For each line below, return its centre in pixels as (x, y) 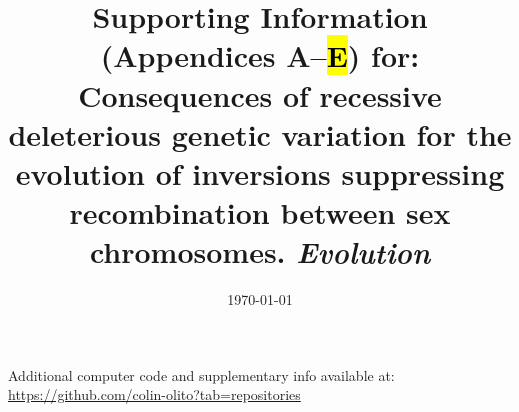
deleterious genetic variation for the (260, 133)
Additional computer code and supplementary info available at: (201, 374)
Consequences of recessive (260, 94)
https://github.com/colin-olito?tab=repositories (154, 394)
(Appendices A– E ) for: (260, 55)
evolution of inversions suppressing (260, 172)
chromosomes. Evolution (260, 252)
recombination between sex (260, 212)
